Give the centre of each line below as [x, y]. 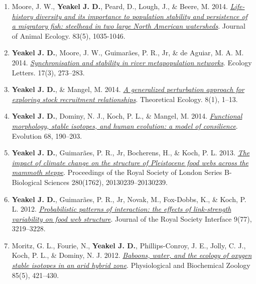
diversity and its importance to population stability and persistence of [141, 16]
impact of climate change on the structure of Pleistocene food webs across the [130, 162]
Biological [27, 182]
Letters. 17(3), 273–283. [48, 72]
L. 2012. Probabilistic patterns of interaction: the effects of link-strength [121, 209]
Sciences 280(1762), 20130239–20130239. [106, 182]
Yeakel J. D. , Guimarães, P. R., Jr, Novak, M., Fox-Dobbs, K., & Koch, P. [129, 199]
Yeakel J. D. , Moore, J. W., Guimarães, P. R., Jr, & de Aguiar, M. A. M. [128, 53]
